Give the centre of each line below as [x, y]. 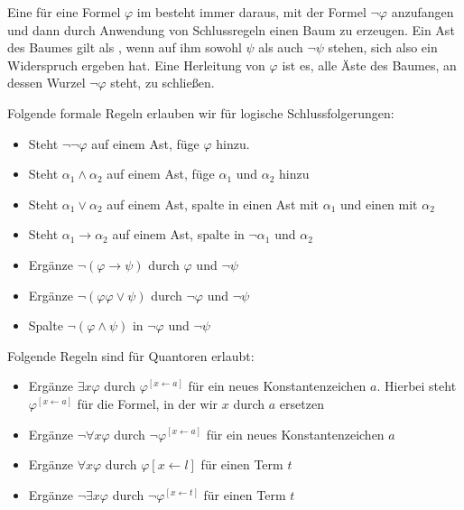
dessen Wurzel [46, 83]
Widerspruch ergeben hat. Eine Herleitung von [136, 65]
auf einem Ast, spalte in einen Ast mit [213, 204]
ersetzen [302, 403]
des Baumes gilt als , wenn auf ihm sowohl [125, 47]
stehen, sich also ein [383, 47]
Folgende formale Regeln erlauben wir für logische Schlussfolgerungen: [201, 112]
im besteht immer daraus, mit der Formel [251, 12]
